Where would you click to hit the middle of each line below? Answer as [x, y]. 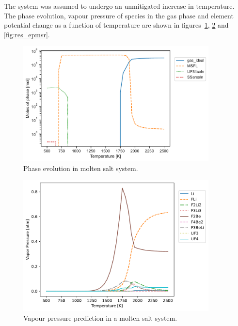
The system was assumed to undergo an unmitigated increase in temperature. [119, 6]
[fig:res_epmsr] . [27, 34]
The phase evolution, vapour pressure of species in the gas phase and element [119, 15]
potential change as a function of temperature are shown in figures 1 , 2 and [116, 25]
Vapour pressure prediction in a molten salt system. [100, 318]
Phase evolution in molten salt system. [81, 168]
